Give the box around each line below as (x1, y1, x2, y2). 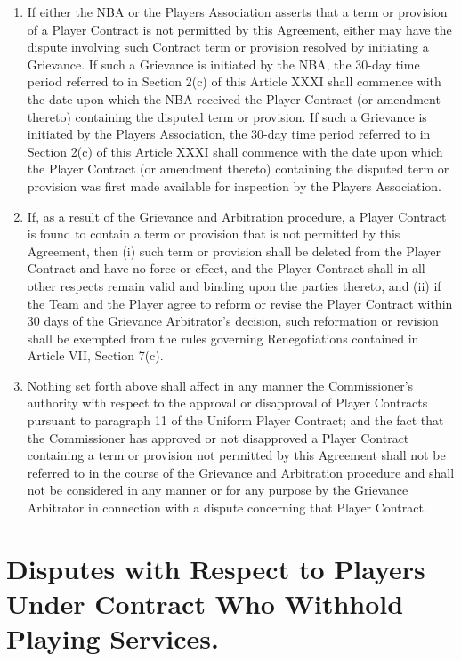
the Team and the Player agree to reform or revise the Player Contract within (27, 294, 453, 312)
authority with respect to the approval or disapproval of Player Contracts (27, 393, 428, 412)
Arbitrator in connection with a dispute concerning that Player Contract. (27, 498, 427, 517)
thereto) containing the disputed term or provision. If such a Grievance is (27, 107, 427, 125)
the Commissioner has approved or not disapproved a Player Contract (27, 428, 409, 447)
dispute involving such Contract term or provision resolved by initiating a (27, 37, 429, 56)
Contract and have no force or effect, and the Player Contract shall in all (27, 259, 425, 278)
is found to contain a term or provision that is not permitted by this (27, 224, 400, 243)
